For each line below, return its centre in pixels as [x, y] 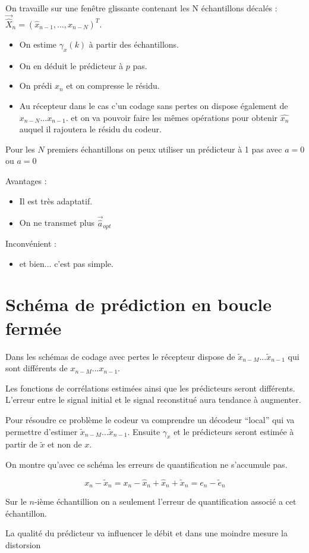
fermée [34, 327]
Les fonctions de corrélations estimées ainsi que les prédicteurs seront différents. [150, 388]
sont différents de [37, 368]
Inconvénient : [31, 243]
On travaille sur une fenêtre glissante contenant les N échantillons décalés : [141, 8]
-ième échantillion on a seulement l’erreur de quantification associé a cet [165, 501]
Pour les [20, 149]
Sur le [16, 501]
